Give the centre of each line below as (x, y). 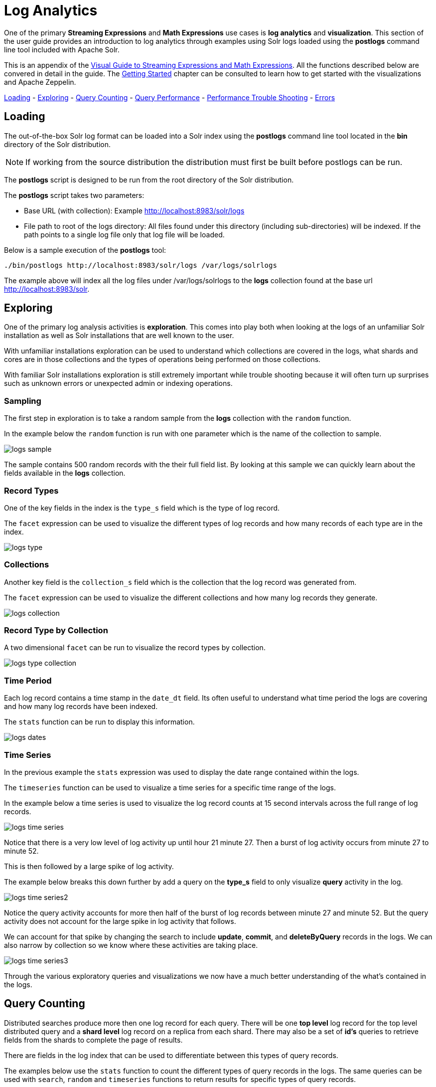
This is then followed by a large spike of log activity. (89, 866)
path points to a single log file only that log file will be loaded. (124, 234)
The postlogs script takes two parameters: (74, 195)
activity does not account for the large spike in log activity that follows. (120, 921)
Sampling (23, 401)
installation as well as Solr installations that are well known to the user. (119, 336)
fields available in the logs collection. (65, 473)
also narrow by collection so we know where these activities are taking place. (131, 945)
